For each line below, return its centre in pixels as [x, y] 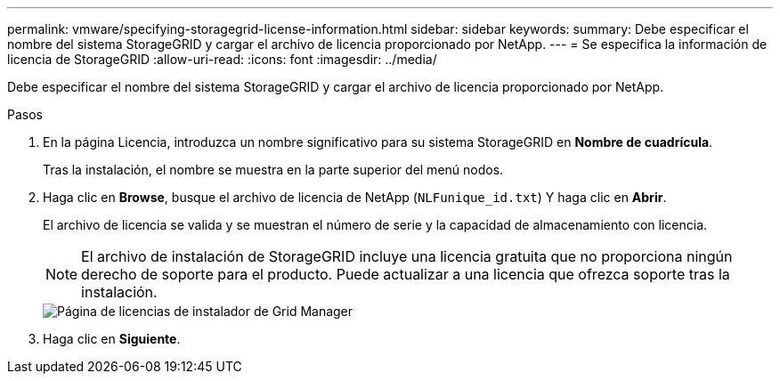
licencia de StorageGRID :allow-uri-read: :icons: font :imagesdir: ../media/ [222, 59]
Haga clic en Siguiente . [112, 339]
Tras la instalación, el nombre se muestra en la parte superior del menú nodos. [273, 170]
